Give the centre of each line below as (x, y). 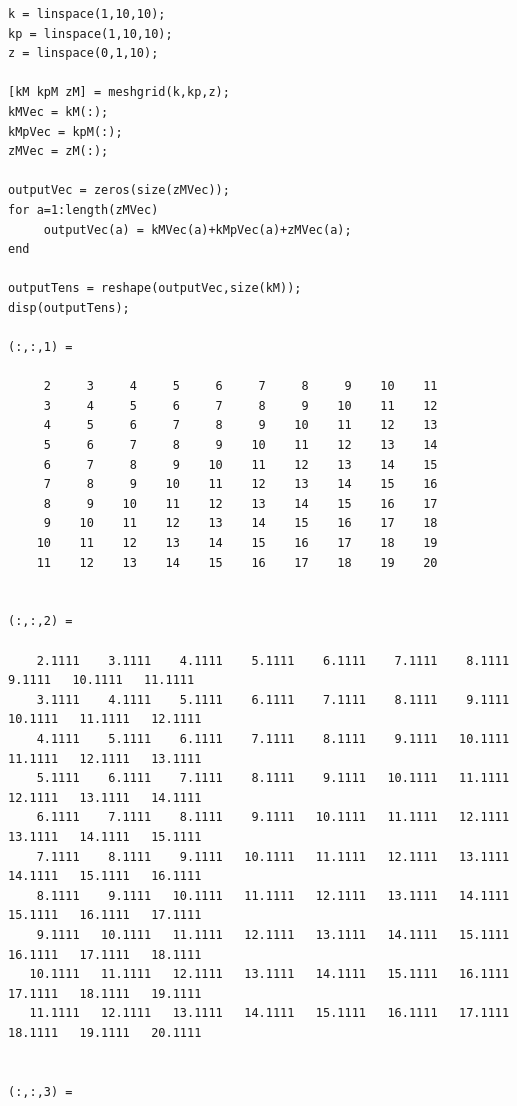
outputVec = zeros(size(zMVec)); (119, 190)
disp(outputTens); (69, 307)
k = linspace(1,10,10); (87, 14)
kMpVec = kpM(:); (65, 131)
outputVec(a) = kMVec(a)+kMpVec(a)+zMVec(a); (197, 229)
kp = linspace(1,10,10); (90, 33)
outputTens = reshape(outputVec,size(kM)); (155, 288)
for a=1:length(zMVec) (83, 209)
